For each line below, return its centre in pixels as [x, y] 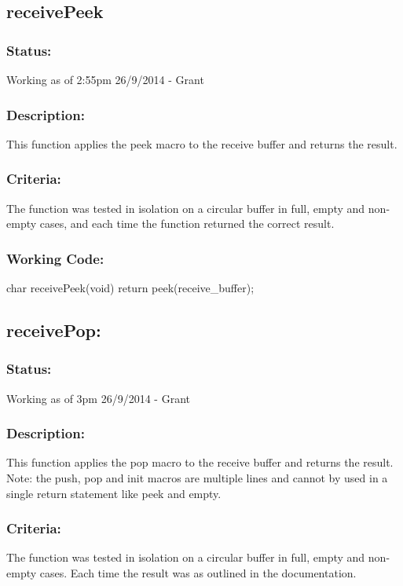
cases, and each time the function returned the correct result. [187, 223]
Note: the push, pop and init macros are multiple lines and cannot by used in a [197, 478]
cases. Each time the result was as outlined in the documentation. [198, 573]
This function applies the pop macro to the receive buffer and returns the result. [200, 462]
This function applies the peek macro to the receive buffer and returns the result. [202, 143]
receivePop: [54, 330]
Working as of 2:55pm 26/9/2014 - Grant [105, 79]
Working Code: [55, 258]
